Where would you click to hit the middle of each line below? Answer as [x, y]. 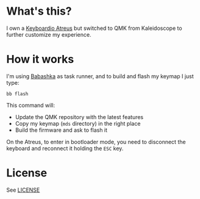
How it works [40, 60]
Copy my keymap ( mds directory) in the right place [78, 123]
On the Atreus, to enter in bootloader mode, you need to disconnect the [96, 142]
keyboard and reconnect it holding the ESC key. [65, 148]
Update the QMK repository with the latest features [79, 117]
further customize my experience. [49, 34]
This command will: [31, 105]
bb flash [17, 94]
